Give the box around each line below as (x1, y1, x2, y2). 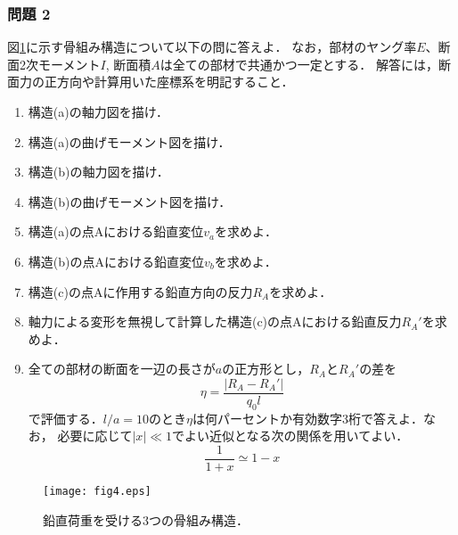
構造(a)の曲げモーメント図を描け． (28, 132, 231, 151)
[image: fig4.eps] (43, 485, 151, 498)
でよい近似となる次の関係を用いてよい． (172, 426, 409, 445)
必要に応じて (57, 426, 133, 445)
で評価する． (28, 408, 103, 427)
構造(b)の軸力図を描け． (28, 162, 169, 181)
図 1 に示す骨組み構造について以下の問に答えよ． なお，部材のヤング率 (7, 37, 417, 56)
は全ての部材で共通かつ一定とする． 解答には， (159, 54, 438, 73)
